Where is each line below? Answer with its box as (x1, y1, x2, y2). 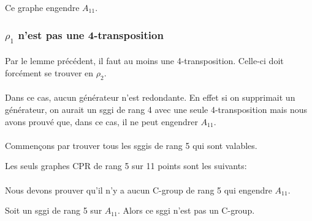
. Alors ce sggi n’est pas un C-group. (117, 204, 255, 217)
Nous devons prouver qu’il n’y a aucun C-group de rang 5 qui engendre (5, 183, 272, 196)
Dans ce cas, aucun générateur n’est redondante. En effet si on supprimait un (5, 91, 295, 104)
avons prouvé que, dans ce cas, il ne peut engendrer (5, 115, 198, 128)
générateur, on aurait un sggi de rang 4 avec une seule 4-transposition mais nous (5, 103, 307, 115)
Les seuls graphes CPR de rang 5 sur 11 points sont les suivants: (5, 159, 247, 172)
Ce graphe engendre (5, 1, 80, 13)
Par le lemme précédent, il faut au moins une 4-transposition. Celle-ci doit (5, 54, 284, 67)
